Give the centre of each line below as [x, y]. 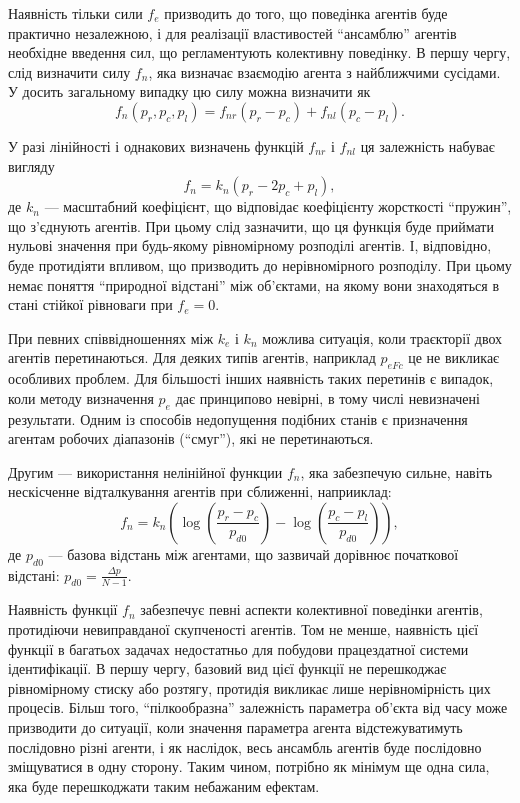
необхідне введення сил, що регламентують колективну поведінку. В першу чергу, [259, 52]
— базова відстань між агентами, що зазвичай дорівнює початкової [253, 553]
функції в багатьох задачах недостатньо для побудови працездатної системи [238, 648]
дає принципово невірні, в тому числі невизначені [327, 397]
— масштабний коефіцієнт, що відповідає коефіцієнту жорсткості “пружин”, [278, 206]
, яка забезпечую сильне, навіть [396, 471]
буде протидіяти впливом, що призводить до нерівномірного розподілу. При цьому [260, 264]
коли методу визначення [81, 397]
